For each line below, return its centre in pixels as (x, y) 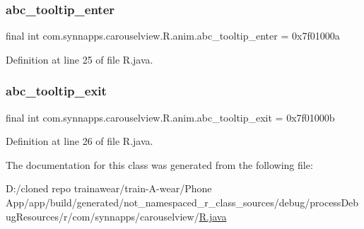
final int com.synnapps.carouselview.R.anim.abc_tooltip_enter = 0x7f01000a (173, 36)
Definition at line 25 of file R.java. (80, 59)
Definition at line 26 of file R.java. (80, 141)
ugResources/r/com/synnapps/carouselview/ (102, 216)
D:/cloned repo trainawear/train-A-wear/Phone (109, 188)
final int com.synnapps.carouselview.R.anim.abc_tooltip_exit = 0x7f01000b (170, 117)
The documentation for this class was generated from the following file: (159, 164)
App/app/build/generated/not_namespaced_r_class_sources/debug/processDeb (182, 202)
